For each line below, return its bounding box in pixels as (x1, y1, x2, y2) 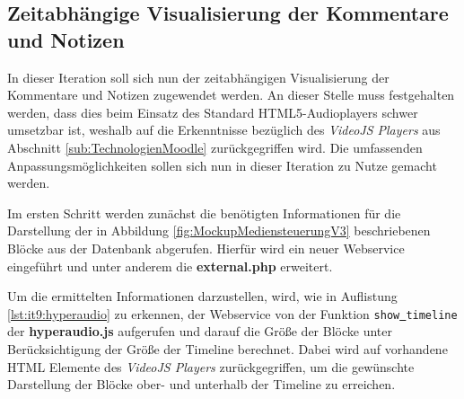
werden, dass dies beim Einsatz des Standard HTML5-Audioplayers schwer (7, 102, 418, 121)
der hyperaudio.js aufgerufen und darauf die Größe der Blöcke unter (7, 322, 392, 341)
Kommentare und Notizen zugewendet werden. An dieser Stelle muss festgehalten (7, 85, 455, 104)
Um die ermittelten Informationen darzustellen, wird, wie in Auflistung (7, 287, 398, 306)
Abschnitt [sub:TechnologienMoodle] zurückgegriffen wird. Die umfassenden (7, 137, 423, 156)
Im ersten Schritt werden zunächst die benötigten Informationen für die (7, 203, 401, 222)
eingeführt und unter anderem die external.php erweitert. (7, 256, 333, 275)
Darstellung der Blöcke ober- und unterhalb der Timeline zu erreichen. (7, 375, 396, 394)
